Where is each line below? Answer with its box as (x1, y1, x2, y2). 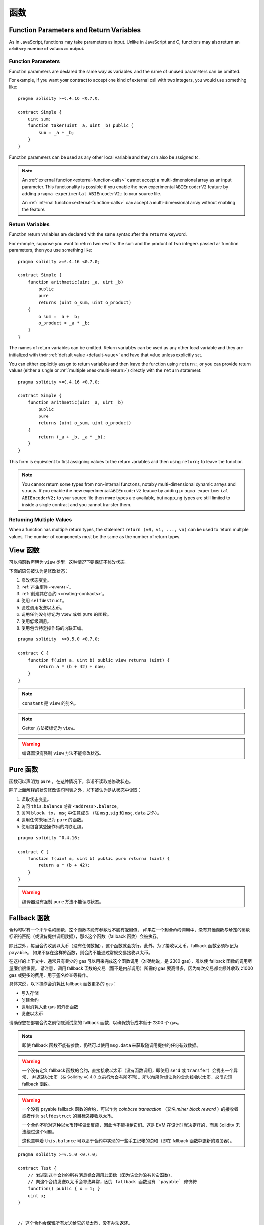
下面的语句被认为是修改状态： (9, 568, 69, 574)
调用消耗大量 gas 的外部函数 (21, 1004, 78, 1009)
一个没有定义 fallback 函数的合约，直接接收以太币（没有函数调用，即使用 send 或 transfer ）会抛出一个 (22, 1067, 234, 1073)
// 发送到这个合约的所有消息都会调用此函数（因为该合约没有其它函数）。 (27, 1172, 175, 1178)
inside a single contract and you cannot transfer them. (22, 502, 132, 508)
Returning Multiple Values (9, 516, 72, 523)
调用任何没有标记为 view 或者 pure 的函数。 (21, 612, 111, 617)
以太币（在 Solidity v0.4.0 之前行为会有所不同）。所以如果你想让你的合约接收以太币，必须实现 (44, 1074, 233, 1080)
